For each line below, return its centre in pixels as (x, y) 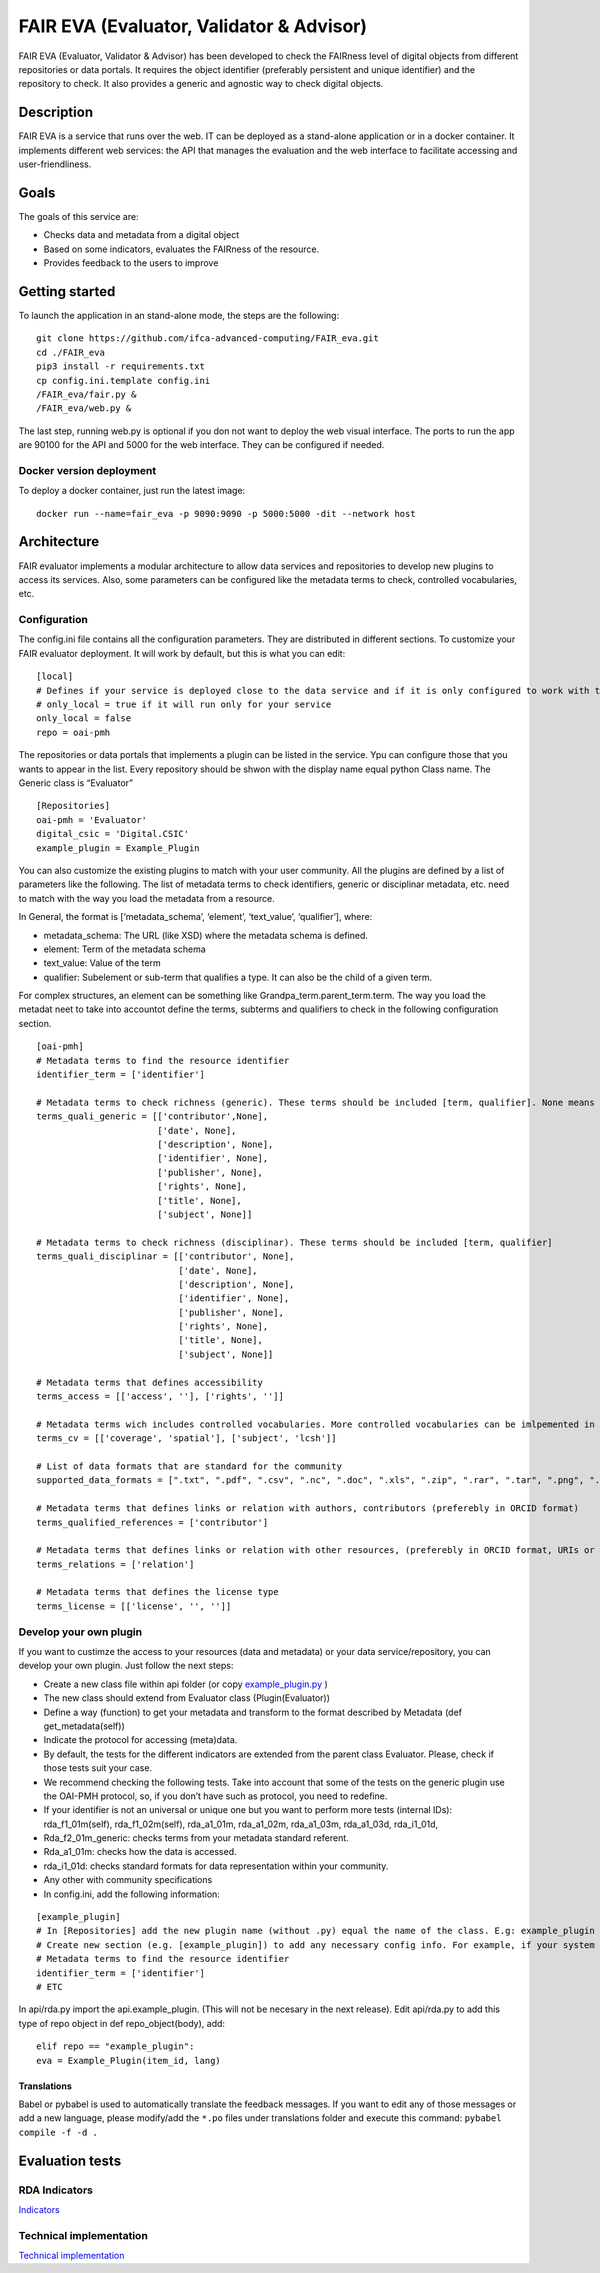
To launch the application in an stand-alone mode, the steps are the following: (179, 315)
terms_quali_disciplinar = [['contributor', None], (165, 1256)
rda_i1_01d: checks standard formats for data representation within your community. (216, 1866)
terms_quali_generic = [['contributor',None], (152, 1116)
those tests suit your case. (98, 1768)
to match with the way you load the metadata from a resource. (146, 898)
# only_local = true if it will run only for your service (184, 704)
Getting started (67, 291)
